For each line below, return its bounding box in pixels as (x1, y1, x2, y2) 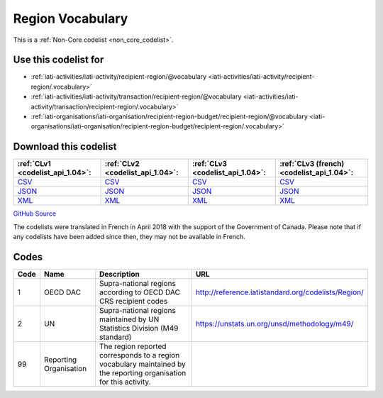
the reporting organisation (99, 368, 187, 377)
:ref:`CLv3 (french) (279, 159, 345, 169)
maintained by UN (99, 314, 160, 324)
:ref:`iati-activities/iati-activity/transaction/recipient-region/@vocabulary (30, 92, 242, 101)
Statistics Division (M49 (99, 324, 179, 333)
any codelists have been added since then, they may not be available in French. (13, 233, 246, 241)
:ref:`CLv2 (104, 159, 140, 169)
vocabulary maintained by (99, 359, 186, 369)
